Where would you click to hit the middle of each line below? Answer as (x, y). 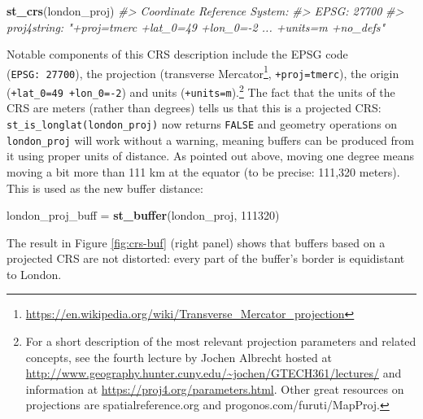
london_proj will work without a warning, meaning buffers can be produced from (210, 140)
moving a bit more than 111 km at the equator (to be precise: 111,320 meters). (203, 171)
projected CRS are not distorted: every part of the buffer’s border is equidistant (206, 258)
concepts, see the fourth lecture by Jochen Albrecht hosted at (179, 357)
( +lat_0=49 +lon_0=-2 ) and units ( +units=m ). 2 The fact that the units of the (201, 91)
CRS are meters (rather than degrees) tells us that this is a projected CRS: (194, 108)
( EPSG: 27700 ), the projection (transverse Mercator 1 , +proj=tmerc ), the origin (203, 72)
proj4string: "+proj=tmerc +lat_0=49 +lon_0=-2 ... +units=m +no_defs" (196, 26)
